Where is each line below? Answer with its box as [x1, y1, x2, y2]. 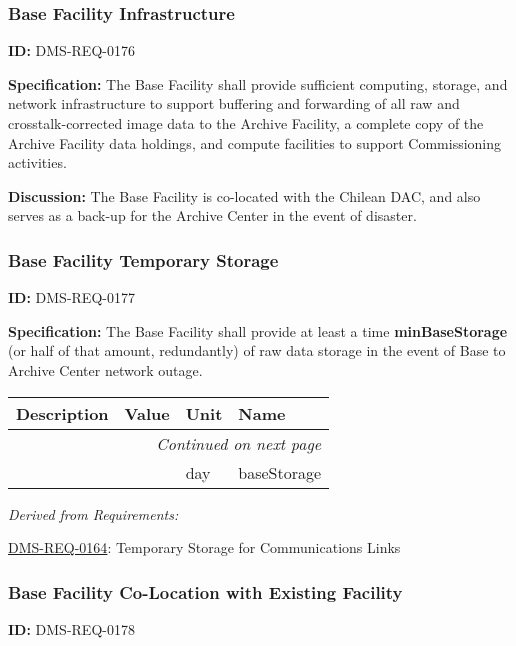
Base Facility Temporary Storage [8, 247, 279, 272]
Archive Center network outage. [8, 359, 203, 380]
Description [16, 401, 109, 425]
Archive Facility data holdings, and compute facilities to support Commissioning [8, 132, 502, 153]
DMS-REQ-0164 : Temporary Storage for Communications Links [8, 537, 401, 558]
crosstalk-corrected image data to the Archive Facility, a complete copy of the [8, 113, 484, 133]
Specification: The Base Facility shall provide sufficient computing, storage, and [8, 73, 508, 94]
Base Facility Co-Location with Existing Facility [8, 579, 403, 604]
